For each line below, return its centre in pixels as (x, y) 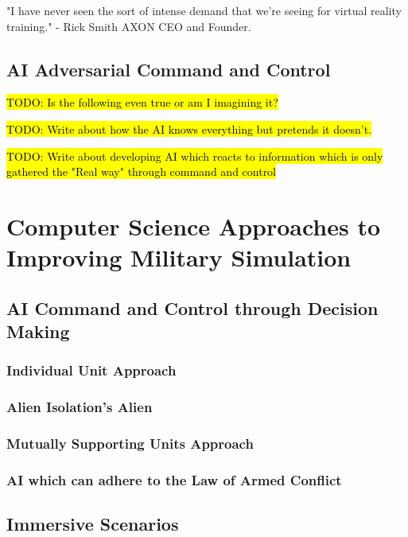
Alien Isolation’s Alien (80, 407)
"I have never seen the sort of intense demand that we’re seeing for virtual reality (204, 10)
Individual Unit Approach (91, 370)
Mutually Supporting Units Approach (130, 444)
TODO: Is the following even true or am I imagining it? (142, 102)
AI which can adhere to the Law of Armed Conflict (174, 479)
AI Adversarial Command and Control (169, 69)
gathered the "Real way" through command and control (142, 171)
